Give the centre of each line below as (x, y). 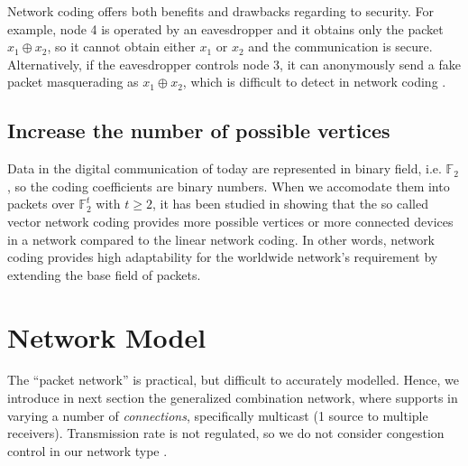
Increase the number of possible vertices (199, 130)
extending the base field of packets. (104, 274)
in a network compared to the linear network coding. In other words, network (221, 239)
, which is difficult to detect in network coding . (314, 82)
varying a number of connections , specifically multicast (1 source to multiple (218, 415)
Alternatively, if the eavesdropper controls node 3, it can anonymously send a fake (234, 64)
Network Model (107, 336)
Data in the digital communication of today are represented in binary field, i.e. (225, 168)
